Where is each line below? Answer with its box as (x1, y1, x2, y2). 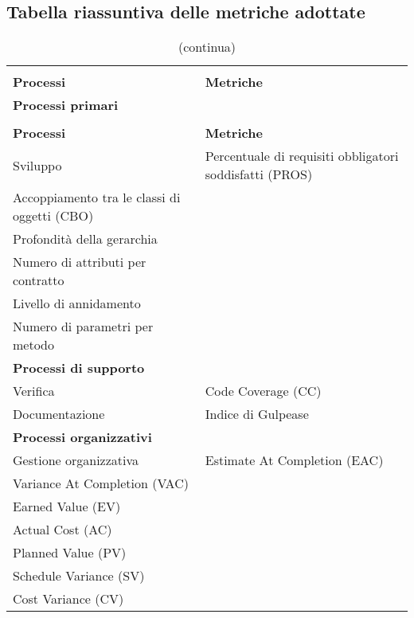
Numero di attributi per (13, 252, 146, 272)
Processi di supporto (13, 358, 145, 377)
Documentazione (13, 405, 105, 424)
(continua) (178, 37, 236, 57)
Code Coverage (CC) (205, 381, 322, 401)
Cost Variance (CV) (13, 589, 124, 608)
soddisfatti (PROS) (205, 165, 313, 184)
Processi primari (13, 96, 119, 115)
